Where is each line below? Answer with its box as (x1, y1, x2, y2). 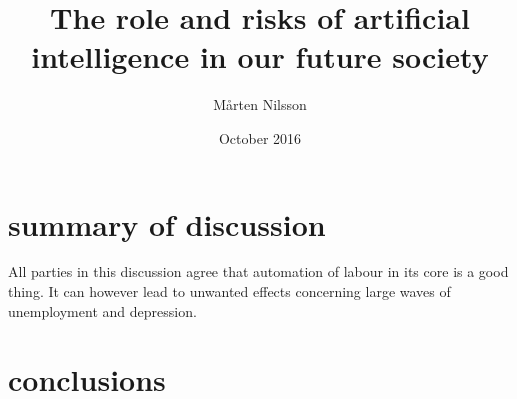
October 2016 (218, 127, 302, 148)
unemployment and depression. (8, 300, 197, 321)
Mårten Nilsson (213, 94, 307, 115)
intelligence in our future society (31, 36, 489, 77)
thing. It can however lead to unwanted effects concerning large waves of (8, 281, 451, 302)
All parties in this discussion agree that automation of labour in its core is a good (8, 261, 509, 282)
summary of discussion (8, 203, 326, 244)
